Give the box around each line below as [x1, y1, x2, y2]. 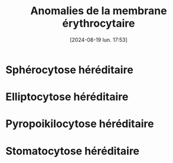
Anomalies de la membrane [30, 4, 167, 18]
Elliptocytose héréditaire [5, 90, 129, 104]
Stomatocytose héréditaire [5, 144, 140, 158]
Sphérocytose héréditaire [5, 63, 133, 76]
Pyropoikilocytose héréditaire [5, 117, 154, 131]
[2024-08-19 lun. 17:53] [70, 36, 128, 43]
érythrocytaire [62, 17, 135, 30]
